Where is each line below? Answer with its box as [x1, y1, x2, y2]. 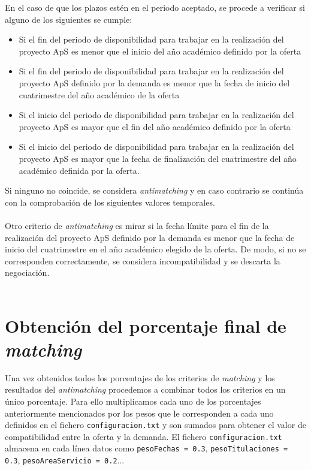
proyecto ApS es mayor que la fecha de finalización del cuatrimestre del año [19, 152, 297, 164]
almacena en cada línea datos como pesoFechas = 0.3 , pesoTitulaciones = [5, 442, 288, 454]
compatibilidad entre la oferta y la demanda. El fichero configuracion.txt [5, 430, 282, 442]
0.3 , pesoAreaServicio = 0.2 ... [5, 454, 125, 466]
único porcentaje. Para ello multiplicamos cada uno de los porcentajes [5, 394, 261, 407]
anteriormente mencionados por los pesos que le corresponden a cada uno [5, 406, 274, 419]
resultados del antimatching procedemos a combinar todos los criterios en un [5, 383, 286, 396]
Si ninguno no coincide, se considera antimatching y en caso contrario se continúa [5, 184, 304, 197]
